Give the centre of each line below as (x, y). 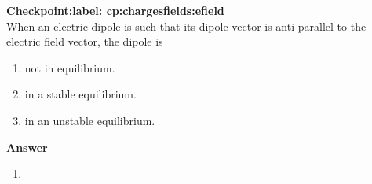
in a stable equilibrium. (80, 94)
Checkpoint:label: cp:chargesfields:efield (115, 10)
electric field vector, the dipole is (85, 41)
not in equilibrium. (70, 67)
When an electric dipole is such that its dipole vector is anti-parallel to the (186, 26)
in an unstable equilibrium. (90, 120)
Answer (27, 147)
